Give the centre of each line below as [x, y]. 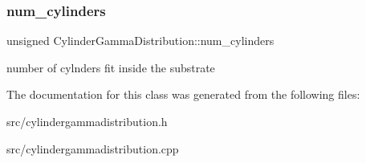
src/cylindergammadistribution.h [87, 121]
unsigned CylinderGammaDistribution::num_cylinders [140, 41]
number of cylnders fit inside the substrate [111, 67]
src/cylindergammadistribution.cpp [93, 148]
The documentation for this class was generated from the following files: [183, 94]
